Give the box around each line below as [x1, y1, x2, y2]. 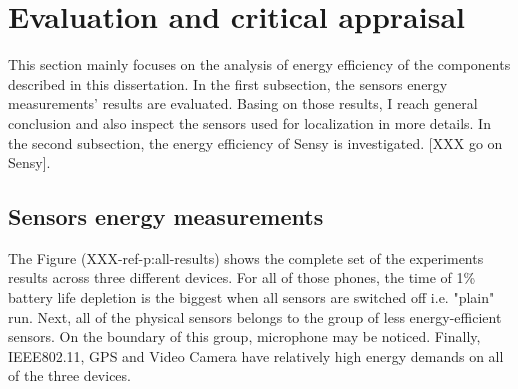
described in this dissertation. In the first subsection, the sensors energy [8, 73, 448, 94]
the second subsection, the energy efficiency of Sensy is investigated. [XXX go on [8, 132, 503, 153]
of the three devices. [8, 365, 131, 386]
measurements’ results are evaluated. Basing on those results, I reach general [8, 93, 478, 114]
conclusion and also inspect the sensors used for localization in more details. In [8, 112, 491, 133]
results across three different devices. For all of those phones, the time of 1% [8, 267, 476, 288]
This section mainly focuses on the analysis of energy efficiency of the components [8, 54, 511, 75]
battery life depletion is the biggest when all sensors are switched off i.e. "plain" [8, 287, 495, 308]
